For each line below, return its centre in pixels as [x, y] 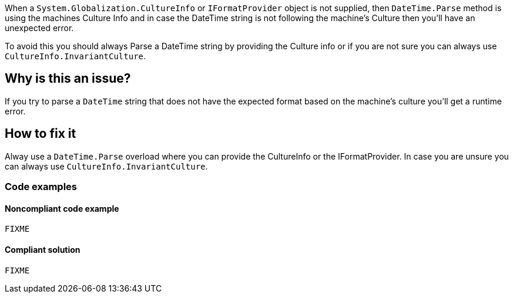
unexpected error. [39, 28]
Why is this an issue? [68, 79]
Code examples [41, 187]
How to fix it [41, 134]
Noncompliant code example [62, 208]
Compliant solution [43, 249]
